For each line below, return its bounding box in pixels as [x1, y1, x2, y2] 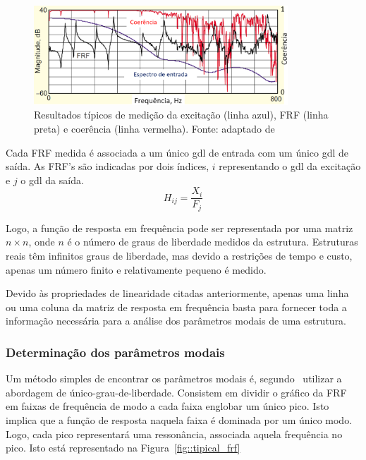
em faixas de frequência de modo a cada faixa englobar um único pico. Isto [6, 399, 329, 413]
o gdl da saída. [20, 172, 84, 187]
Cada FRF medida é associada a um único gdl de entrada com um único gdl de [6, 145, 349, 159]
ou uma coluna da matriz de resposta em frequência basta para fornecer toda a [6, 299, 347, 314]
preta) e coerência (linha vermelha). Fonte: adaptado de [34, 121, 275, 135]
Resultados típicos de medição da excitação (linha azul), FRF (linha [34, 107, 329, 122]
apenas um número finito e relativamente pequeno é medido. [6, 262, 267, 277]
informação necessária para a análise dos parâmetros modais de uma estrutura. [6, 313, 347, 328]
